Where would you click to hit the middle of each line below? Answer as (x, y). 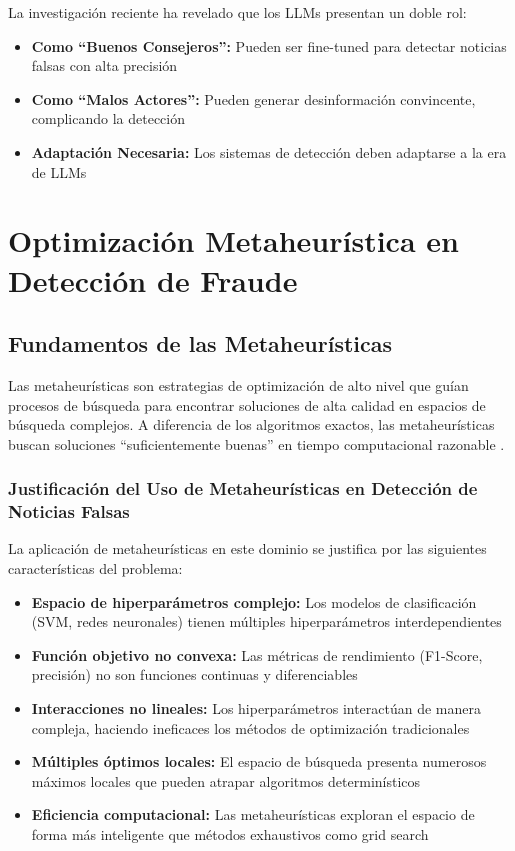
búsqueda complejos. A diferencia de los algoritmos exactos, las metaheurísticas (251, 424)
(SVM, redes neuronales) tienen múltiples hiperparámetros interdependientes (266, 621)
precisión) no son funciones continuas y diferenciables (194, 674)
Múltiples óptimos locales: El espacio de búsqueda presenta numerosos (259, 761)
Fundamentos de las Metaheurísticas (200, 343)
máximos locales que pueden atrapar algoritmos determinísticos (226, 780)
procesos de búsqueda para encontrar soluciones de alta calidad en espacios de (247, 404)
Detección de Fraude (153, 279)
